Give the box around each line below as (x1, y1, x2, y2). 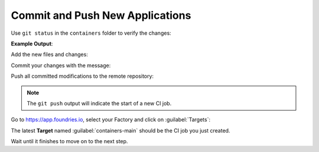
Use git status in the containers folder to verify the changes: (11, 29, 171, 37)
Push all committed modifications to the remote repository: (11, 72, 154, 80)
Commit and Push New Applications (11, 9, 191, 22)
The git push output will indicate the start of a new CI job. (27, 100, 172, 107)
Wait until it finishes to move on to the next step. (11, 138, 128, 145)
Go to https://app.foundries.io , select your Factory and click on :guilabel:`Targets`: (11, 116, 211, 123)
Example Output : (11, 40, 53, 47)
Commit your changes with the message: (11, 62, 111, 69)
